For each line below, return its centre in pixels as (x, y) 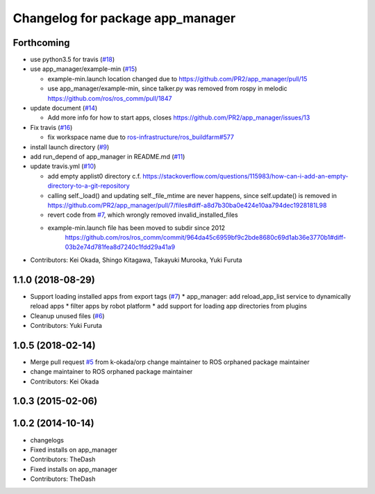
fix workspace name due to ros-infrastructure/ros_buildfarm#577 (141, 137)
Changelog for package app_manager (124, 18)
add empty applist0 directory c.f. (94, 176)
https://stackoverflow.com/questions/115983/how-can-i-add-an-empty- (245, 176)
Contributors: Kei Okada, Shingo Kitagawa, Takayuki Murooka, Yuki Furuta (136, 260)
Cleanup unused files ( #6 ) (67, 315)
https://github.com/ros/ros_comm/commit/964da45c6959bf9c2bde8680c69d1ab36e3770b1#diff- (206, 238)
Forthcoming (41, 43)
